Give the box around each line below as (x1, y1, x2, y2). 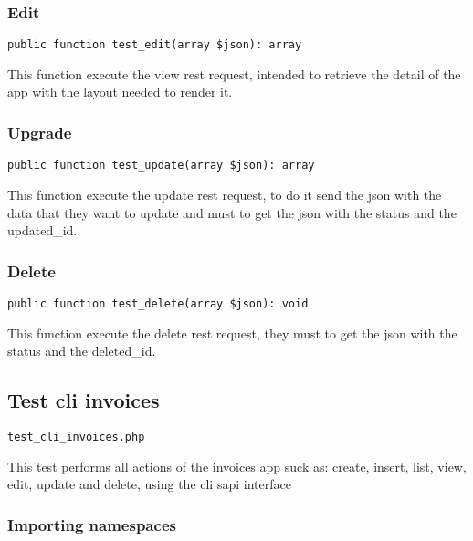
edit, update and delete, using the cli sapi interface (7, 474, 291, 494)
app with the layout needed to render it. (7, 82, 233, 101)
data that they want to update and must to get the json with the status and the (7, 203, 457, 222)
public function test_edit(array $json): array (7, 38, 302, 52)
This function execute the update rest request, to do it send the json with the (7, 184, 442, 203)
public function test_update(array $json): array (7, 159, 315, 172)
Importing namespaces (7, 513, 176, 536)
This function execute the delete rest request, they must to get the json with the (7, 323, 457, 342)
